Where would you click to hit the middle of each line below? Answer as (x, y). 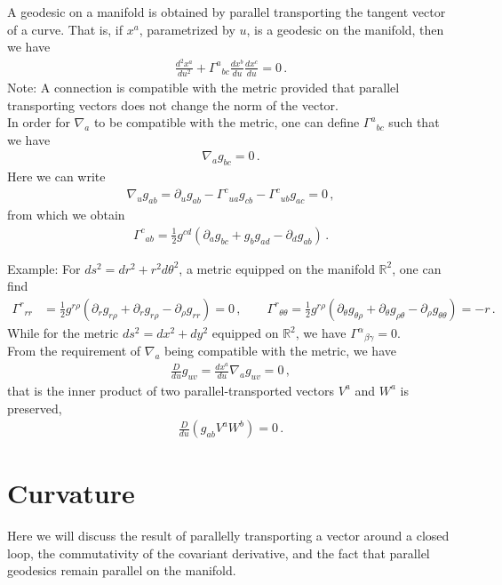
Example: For (44, 268)
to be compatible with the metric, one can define (227, 122)
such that (414, 122)
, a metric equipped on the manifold (277, 268)
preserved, (35, 408)
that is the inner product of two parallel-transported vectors (171, 390)
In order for (39, 122)
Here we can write (56, 176)
